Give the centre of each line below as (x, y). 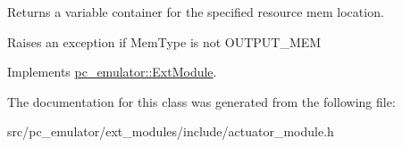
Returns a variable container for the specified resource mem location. (196, 12)
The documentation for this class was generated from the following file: (201, 101)
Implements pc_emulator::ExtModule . (112, 72)
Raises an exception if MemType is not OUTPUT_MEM (164, 41)
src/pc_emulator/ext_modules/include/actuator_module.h (171, 131)
